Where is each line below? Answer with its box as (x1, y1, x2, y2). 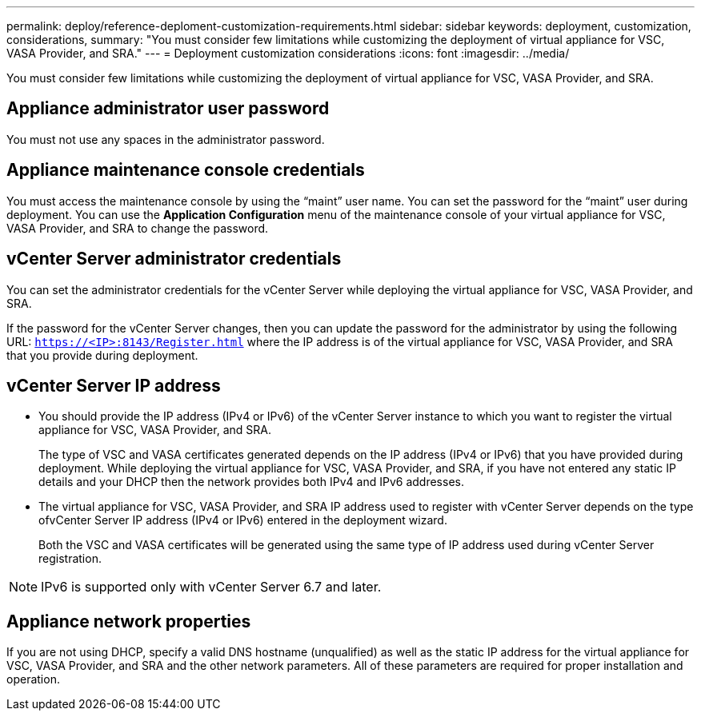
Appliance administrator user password (6, 98, 330, 119)
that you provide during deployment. (6, 348, 198, 362)
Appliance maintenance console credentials (6, 160, 365, 181)
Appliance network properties (6, 611, 251, 631)
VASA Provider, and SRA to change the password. (6, 221, 269, 235)
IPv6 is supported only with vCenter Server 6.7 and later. (41, 579, 382, 596)
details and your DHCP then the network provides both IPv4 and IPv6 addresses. (38, 475, 464, 489)
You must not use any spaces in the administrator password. (6, 132, 325, 146)
